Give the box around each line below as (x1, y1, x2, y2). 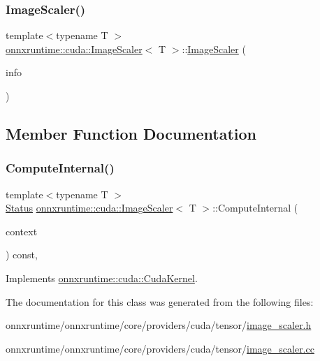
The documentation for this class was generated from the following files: (6, 294, 314, 309)
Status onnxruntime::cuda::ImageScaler (6, 200, 173, 215)
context (6, 223, 38, 238)
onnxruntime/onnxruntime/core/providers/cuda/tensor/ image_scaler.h (6, 318, 312, 332)
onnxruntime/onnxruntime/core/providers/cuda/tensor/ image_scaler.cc (6, 341, 314, 355)
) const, (6, 247, 38, 262)
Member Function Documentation (6, 122, 257, 144)
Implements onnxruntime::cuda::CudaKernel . (6, 270, 198, 285)
